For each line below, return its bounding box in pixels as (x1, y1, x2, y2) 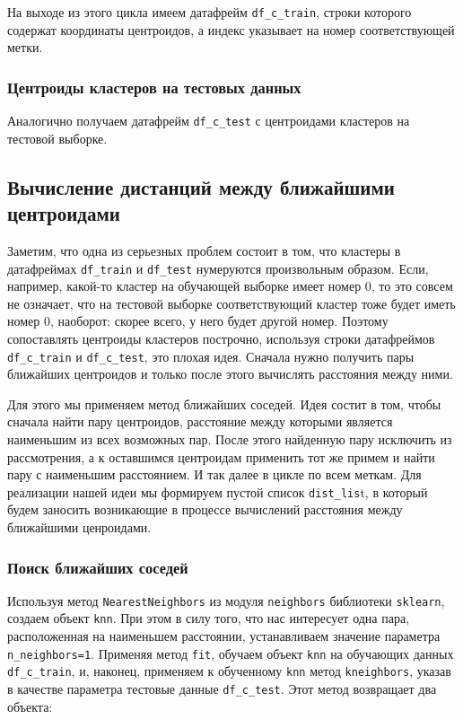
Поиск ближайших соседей (7, 556, 188, 578)
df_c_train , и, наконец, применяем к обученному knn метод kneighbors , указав (7, 662, 451, 680)
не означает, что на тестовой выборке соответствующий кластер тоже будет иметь (7, 294, 456, 312)
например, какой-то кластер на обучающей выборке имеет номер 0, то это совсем (7, 276, 453, 295)
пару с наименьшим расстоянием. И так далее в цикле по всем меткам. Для (7, 465, 422, 484)
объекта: (7, 697, 53, 715)
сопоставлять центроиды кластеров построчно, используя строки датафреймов (7, 329, 435, 347)
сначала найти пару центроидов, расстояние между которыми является (7, 412, 393, 431)
